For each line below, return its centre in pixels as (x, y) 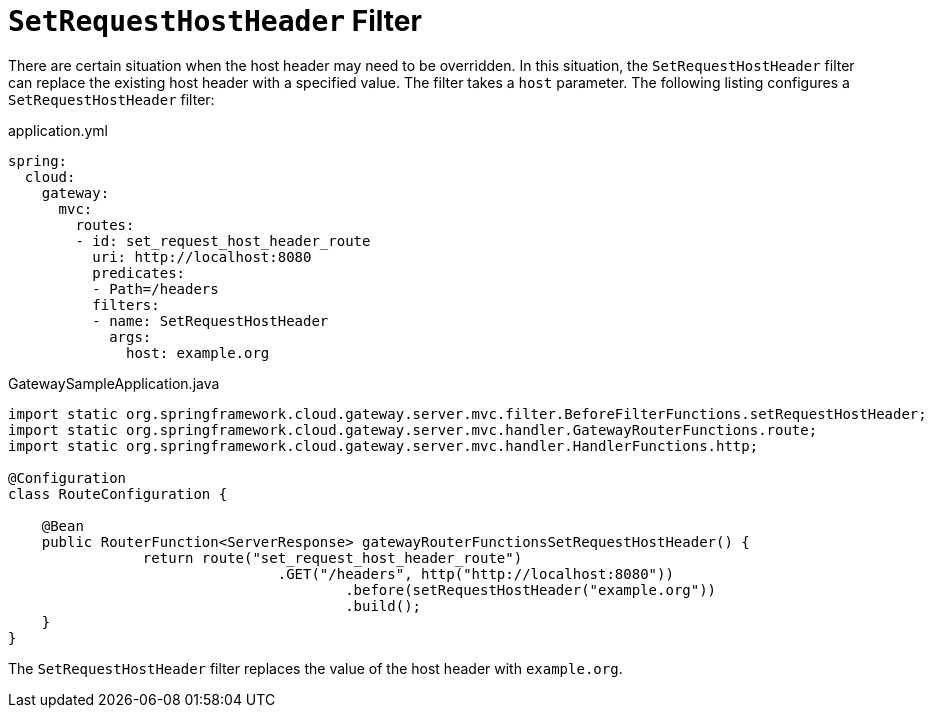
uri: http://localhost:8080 (202, 256)
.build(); (383, 605)
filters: (126, 304)
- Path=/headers (155, 288)
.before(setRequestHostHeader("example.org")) (531, 589)
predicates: (139, 272)
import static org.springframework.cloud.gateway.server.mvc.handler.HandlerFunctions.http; (383, 445)
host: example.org (198, 352)
